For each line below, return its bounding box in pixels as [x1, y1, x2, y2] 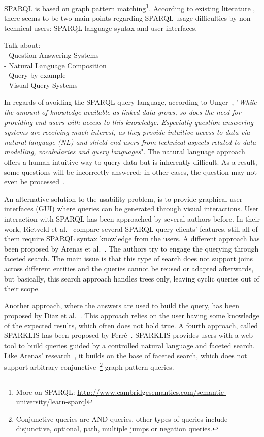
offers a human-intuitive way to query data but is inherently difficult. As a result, [4, 156, 257, 167]
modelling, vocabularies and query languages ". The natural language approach [4, 146, 245, 157]
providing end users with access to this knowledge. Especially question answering [4, 116, 253, 127]
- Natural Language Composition [4, 59, 107, 70]
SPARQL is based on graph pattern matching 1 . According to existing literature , [4, 2, 255, 13]
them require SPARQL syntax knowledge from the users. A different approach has [4, 233, 260, 244]
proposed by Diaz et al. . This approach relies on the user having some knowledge [4, 310, 259, 321]
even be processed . [4, 176, 65, 187]
